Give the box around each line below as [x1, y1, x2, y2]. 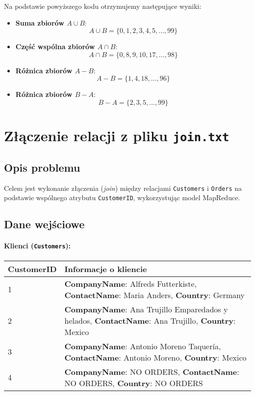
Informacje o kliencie [64, 263, 147, 274]
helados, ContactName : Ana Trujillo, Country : [64, 314, 236, 326]
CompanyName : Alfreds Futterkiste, [64, 277, 197, 289]
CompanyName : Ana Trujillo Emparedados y [64, 303, 228, 315]
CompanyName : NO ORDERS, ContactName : [64, 365, 239, 377]
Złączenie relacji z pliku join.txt [4, 125, 229, 146]
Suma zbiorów [15, 17, 64, 28]
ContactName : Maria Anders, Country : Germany [64, 289, 245, 301]
